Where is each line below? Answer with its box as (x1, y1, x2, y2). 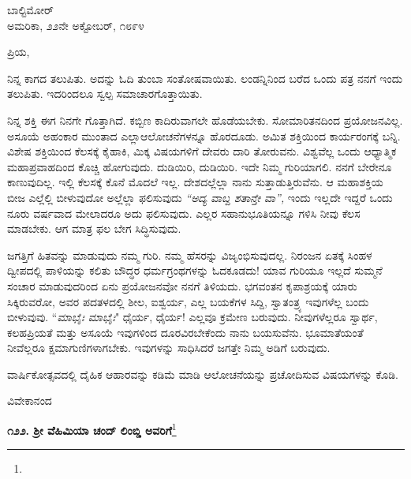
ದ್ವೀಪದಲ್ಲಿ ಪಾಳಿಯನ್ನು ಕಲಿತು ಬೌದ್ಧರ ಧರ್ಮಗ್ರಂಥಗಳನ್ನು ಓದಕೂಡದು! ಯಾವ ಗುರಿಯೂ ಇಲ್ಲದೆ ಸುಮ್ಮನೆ (7, 262, 383, 279)
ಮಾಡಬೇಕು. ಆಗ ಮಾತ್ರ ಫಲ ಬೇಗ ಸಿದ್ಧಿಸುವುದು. (7, 220, 181, 237)
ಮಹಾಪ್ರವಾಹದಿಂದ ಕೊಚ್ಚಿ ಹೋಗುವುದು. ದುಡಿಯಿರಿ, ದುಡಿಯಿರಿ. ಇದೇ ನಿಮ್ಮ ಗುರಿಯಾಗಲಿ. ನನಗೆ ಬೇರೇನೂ (7, 158, 392, 174)
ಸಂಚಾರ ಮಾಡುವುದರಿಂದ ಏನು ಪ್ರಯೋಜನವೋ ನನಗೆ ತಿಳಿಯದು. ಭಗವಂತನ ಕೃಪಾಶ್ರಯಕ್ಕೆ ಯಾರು (7, 277, 357, 294)
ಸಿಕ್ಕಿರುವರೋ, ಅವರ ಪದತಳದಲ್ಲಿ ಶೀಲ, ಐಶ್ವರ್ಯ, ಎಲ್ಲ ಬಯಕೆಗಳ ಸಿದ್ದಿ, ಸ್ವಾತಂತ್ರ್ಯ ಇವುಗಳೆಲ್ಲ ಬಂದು (7, 293, 369, 309)
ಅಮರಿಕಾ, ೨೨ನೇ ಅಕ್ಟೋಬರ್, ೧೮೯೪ (7, 17, 144, 33)
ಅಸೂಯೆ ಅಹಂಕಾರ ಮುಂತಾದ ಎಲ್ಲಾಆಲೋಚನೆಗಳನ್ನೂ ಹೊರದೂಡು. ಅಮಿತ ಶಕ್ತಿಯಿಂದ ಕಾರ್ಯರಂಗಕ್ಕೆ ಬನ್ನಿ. (7, 127, 401, 144)
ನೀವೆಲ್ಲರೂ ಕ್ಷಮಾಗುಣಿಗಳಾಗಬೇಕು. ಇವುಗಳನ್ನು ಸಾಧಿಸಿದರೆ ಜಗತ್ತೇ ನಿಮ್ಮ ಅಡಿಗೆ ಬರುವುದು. (7, 339, 331, 356)
